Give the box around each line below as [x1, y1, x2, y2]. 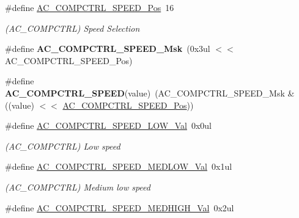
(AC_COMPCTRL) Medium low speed [5, 180, 150, 193]
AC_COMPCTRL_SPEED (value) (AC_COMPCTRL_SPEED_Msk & [5, 86, 295, 99]
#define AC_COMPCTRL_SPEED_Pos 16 [5, 1, 174, 13]
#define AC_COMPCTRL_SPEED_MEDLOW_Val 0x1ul [5, 160, 232, 173]
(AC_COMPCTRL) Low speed [5, 139, 120, 152]
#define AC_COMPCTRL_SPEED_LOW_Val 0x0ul [5, 119, 212, 132]
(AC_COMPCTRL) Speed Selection [5, 21, 140, 34]
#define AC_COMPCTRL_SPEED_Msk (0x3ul [5, 42, 210, 55]
